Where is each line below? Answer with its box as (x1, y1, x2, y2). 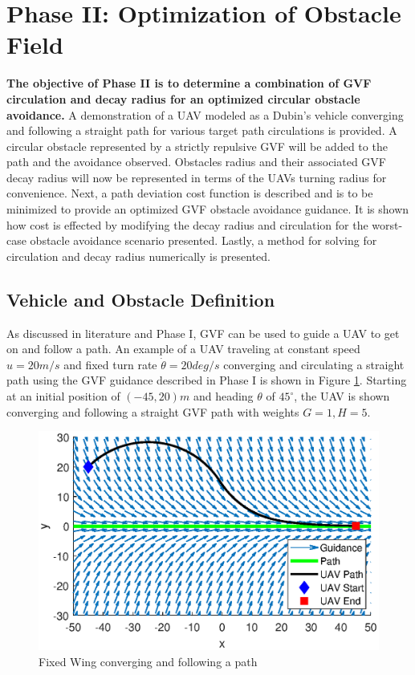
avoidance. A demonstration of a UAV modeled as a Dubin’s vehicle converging (6, 106, 404, 123)
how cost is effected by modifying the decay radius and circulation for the (6, 216, 368, 233)
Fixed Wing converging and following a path (39, 653, 258, 669)
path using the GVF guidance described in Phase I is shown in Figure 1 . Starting (6, 372, 407, 388)
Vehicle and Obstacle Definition (6, 287, 275, 311)
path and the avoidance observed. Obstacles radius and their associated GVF (6, 153, 386, 170)
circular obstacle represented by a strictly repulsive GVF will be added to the (6, 137, 388, 154)
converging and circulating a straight (223, 356, 405, 372)
